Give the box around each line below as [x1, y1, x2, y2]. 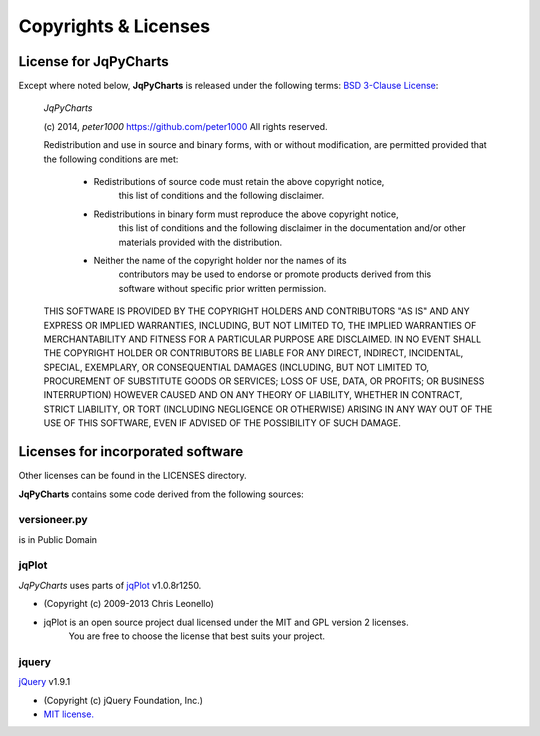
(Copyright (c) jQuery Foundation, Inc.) [43, 694, 204, 706]
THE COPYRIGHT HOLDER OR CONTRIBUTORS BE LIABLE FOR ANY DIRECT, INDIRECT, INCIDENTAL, [43, 347, 464, 359]
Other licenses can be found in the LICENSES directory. [18, 470, 247, 482]
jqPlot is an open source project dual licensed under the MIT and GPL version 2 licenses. [43, 616, 409, 628]
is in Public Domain [18, 533, 98, 545]
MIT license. [43, 708, 95, 720]
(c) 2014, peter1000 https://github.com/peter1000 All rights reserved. [43, 120, 329, 132]
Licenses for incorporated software [18, 443, 244, 460]
